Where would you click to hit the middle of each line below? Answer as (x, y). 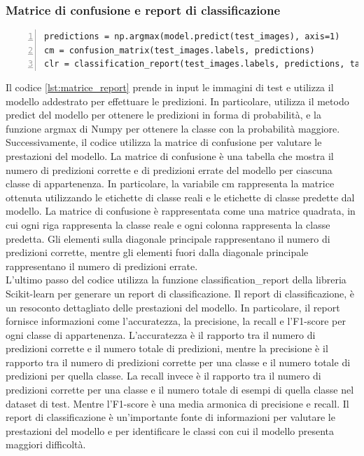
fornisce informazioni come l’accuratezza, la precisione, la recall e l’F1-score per (176, 321)
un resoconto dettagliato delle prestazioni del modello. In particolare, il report (173, 307)
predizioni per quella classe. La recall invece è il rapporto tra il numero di (163, 376)
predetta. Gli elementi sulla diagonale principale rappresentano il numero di (168, 238)
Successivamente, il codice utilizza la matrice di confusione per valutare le (164, 142)
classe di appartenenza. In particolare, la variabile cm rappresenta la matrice (170, 183)
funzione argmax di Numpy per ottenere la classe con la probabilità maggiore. (173, 128)
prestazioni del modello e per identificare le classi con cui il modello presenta (170, 430)
